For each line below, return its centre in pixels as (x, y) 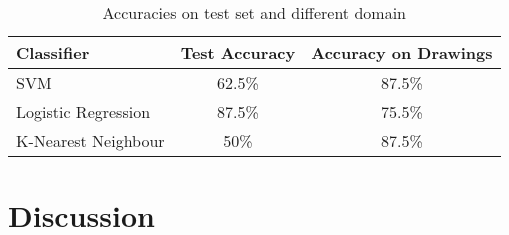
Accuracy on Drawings (402, 52)
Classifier (53, 52)
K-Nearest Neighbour (90, 140)
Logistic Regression (83, 111)
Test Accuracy (238, 52)
